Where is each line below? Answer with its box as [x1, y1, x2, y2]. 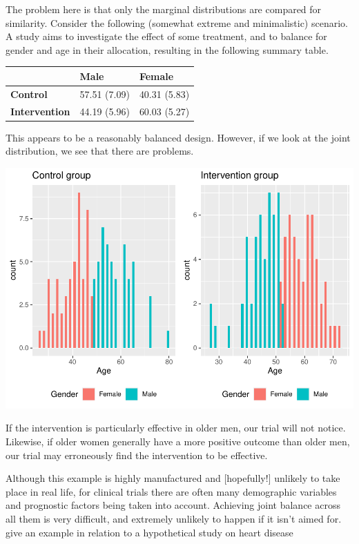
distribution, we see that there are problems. [6, 144, 194, 158]
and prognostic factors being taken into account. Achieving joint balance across [6, 498, 340, 512]
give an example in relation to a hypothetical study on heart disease [6, 525, 293, 539]
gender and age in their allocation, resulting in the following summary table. [6, 42, 329, 57]
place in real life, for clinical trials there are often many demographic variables [6, 484, 337, 498]
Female [139, 68, 174, 83]
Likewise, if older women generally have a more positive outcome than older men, [6, 434, 350, 448]
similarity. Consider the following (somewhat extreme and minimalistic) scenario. [6, 15, 348, 30]
